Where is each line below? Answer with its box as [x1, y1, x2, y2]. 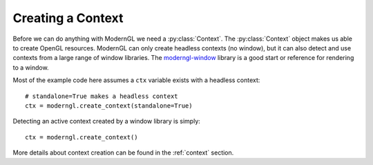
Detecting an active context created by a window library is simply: [12, 117, 200, 126]
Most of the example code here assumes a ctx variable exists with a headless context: [12, 76, 260, 84]
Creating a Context [12, 10, 124, 26]
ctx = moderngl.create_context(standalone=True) [25, 101, 193, 110]
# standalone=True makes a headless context [25, 92, 179, 100]
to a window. [12, 63, 49, 72]
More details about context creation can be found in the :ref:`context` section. [12, 148, 234, 157]
